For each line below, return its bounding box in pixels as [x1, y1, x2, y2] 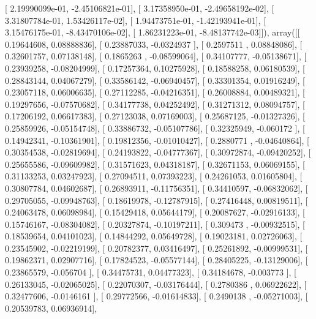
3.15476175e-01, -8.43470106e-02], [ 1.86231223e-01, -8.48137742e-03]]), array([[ [5, 26, 300, 39]
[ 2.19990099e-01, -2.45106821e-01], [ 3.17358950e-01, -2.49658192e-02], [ [5, 2, 274, 14]
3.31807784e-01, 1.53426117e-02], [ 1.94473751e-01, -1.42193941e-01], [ [5, 13, 266, 26]
